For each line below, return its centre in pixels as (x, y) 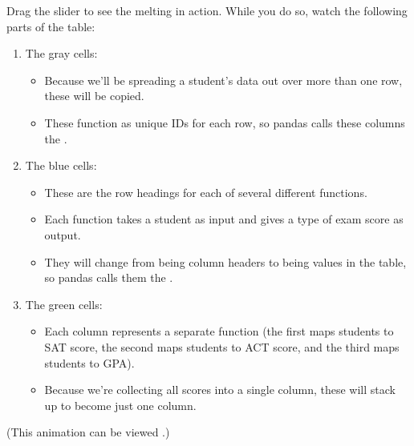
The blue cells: (61, 165)
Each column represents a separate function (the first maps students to (219, 331)
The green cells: (64, 304)
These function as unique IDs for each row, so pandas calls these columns (225, 122)
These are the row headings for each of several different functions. (206, 192)
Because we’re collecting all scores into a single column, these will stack (220, 390)
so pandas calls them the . (109, 277)
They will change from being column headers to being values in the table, (225, 261)
